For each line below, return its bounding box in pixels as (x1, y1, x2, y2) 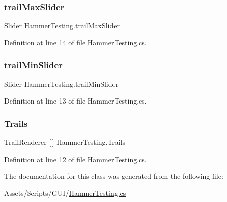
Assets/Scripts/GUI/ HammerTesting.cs (4, 187, 126, 198)
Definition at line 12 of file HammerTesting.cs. (4, 154, 147, 164)
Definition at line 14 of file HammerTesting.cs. (4, 37, 147, 47)
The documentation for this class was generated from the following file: (4, 171, 223, 181)
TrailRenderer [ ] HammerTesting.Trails (4, 137, 126, 147)
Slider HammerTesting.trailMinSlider (4, 78, 119, 89)
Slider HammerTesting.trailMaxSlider (4, 20, 120, 31)
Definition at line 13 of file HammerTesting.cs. (4, 95, 147, 106)
